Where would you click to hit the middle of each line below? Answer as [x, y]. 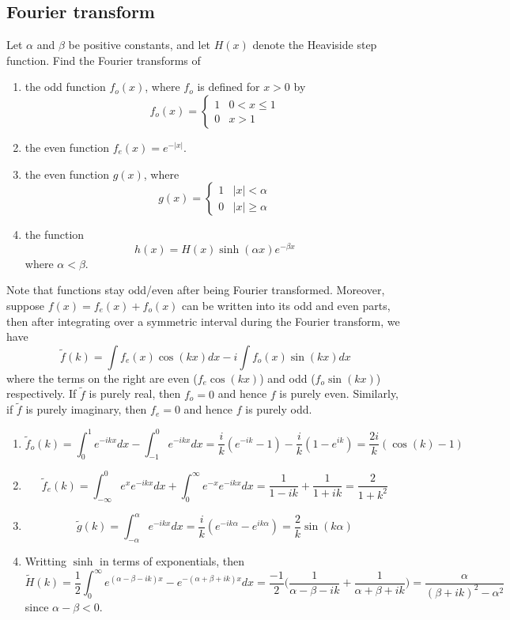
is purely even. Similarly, [339, 393]
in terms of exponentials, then [172, 560]
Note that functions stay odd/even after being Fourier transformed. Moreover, [196, 290]
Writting [45, 560]
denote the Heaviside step [315, 45]
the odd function [65, 87]
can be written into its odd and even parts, [286, 306]
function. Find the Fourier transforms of [104, 60]
